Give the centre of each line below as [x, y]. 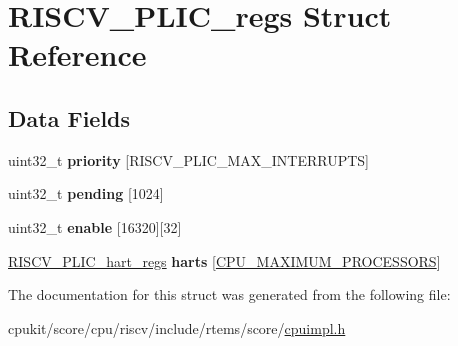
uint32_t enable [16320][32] [95, 226]
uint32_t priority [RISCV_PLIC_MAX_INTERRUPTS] [188, 159]
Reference [77, 54]
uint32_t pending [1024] [86, 193]
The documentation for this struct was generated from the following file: [229, 294]
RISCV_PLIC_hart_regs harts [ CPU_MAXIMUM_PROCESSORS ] [224, 260]
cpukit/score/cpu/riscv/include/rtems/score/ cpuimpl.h [177, 327]
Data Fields [69, 117]
